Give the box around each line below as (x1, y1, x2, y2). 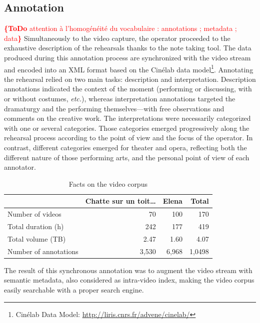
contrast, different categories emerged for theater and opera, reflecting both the (4, 142, 247, 152)
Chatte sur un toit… (85, 196, 156, 206)
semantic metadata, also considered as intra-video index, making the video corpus (4, 275, 254, 285)
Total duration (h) (7, 221, 64, 232)
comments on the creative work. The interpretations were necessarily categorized (4, 113, 251, 123)
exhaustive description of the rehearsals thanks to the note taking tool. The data (4, 42, 251, 53)
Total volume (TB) (7, 233, 66, 244)
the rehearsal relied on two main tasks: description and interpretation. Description (4, 73, 256, 84)
